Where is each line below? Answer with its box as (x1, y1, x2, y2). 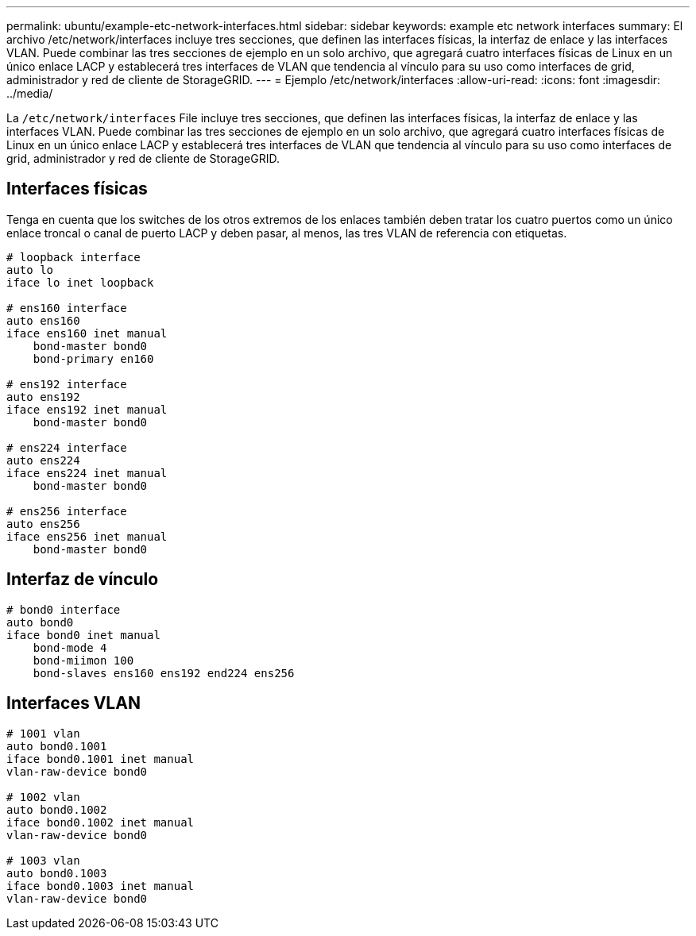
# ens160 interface (6, 301, 127, 314)
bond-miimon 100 (33, 653, 134, 667)
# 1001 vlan (6, 726, 80, 740)
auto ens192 (6, 390, 80, 403)
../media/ (6, 87, 53, 100)
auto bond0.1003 (6, 866, 107, 880)
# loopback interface (6, 250, 141, 264)
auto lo (6, 263, 54, 276)
